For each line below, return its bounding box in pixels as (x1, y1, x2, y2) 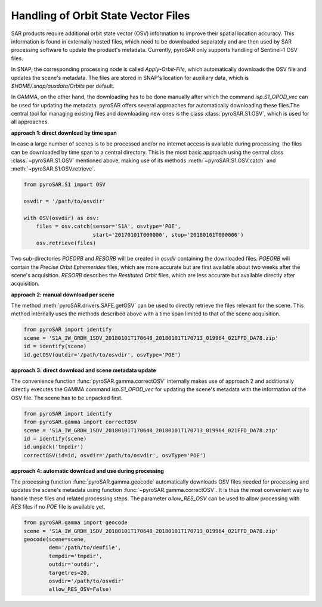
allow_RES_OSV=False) (48, 586, 112, 593)
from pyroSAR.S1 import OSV (23, 181, 106, 188)
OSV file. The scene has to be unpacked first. (11, 394, 123, 401)
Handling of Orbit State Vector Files (11, 9, 190, 22)
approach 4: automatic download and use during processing (11, 467, 164, 474)
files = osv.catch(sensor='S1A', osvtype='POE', (36, 223, 181, 230)
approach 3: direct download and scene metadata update (11, 367, 156, 374)
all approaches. (11, 118, 49, 125)
